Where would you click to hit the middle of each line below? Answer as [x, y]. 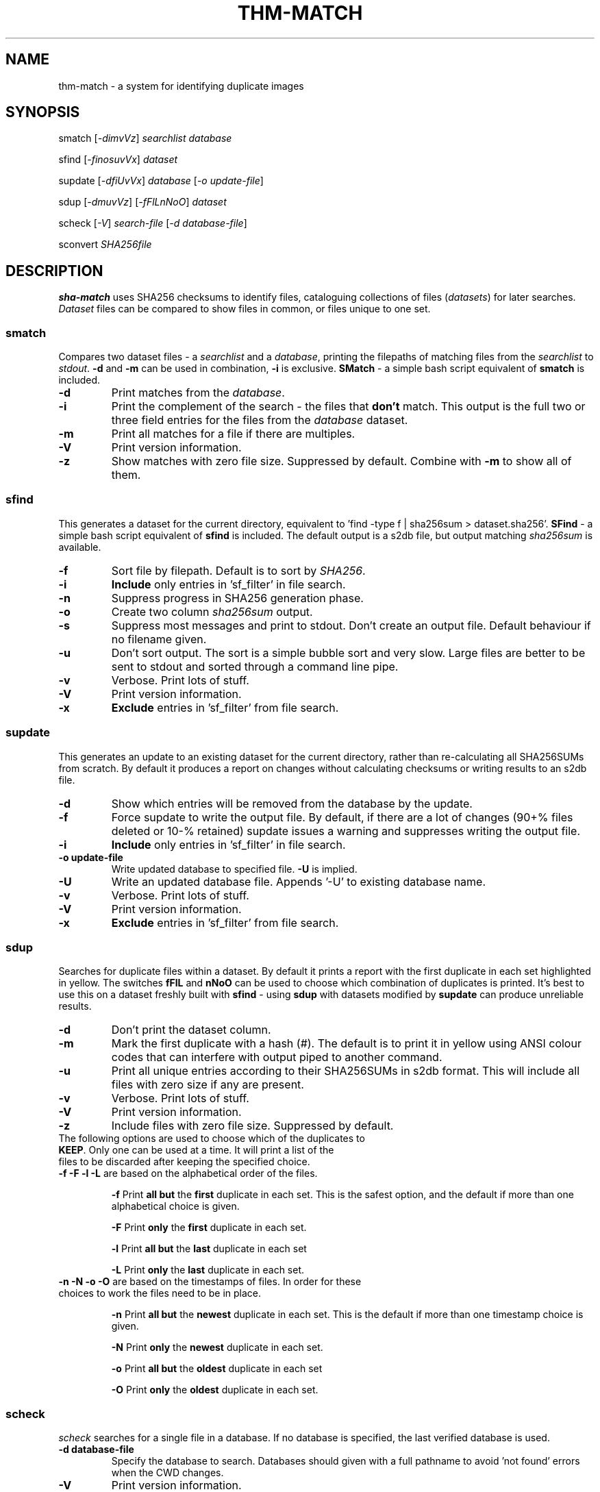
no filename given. [159, 639]
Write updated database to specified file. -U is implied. [234, 869]
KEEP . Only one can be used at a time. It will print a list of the [196, 1150]
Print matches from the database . [198, 393]
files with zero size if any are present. [208, 1085]
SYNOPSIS [43, 112]
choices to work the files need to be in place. [160, 1293]
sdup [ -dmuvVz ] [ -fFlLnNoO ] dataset [142, 202]
